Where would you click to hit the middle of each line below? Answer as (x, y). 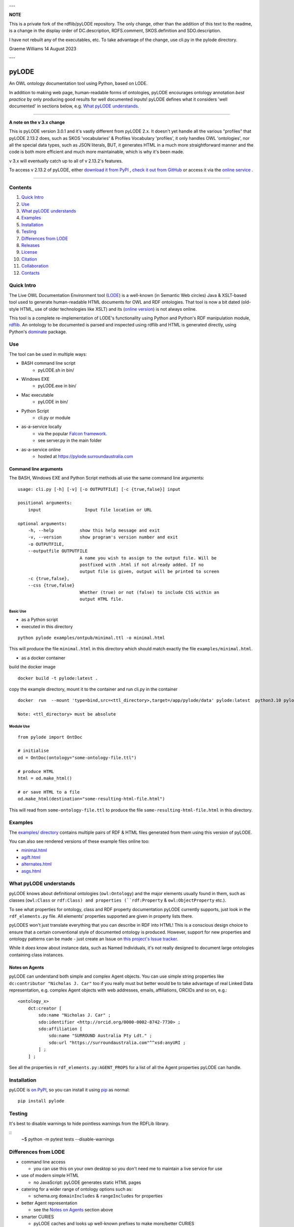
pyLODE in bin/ (53, 402)
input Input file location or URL (90, 510)
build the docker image (32, 667)
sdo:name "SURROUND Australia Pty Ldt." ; (100, 1036)
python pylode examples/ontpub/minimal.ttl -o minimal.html (91, 638)
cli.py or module (54, 418)
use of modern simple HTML (50, 1175)
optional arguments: (42, 523)
